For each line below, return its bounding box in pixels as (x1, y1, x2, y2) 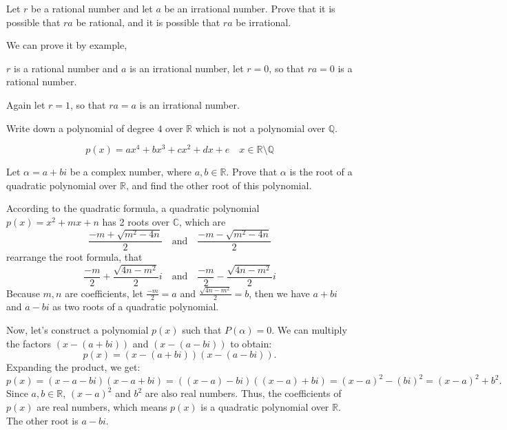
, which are (178, 215, 226, 229)
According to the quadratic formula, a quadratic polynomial (6, 201, 260, 215)
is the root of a (289, 164, 353, 179)
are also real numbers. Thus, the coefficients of (145, 386, 342, 400)
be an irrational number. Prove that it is (164, 1, 335, 15)
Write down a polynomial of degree (6, 120, 154, 135)
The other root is (6, 413, 79, 427)
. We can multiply (271, 323, 347, 337)
